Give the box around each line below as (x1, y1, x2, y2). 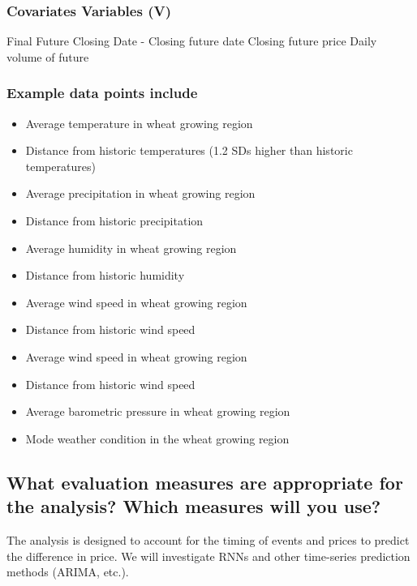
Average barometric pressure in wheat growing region (25, 403, 290, 420)
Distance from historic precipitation (25, 212, 204, 229)
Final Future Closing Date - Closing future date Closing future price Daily (6, 32, 377, 49)
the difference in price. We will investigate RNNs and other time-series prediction (6, 547, 411, 564)
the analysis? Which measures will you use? (6, 494, 381, 519)
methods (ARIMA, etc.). (6, 563, 129, 580)
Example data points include (6, 83, 198, 103)
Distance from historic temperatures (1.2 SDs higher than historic (25, 142, 353, 159)
